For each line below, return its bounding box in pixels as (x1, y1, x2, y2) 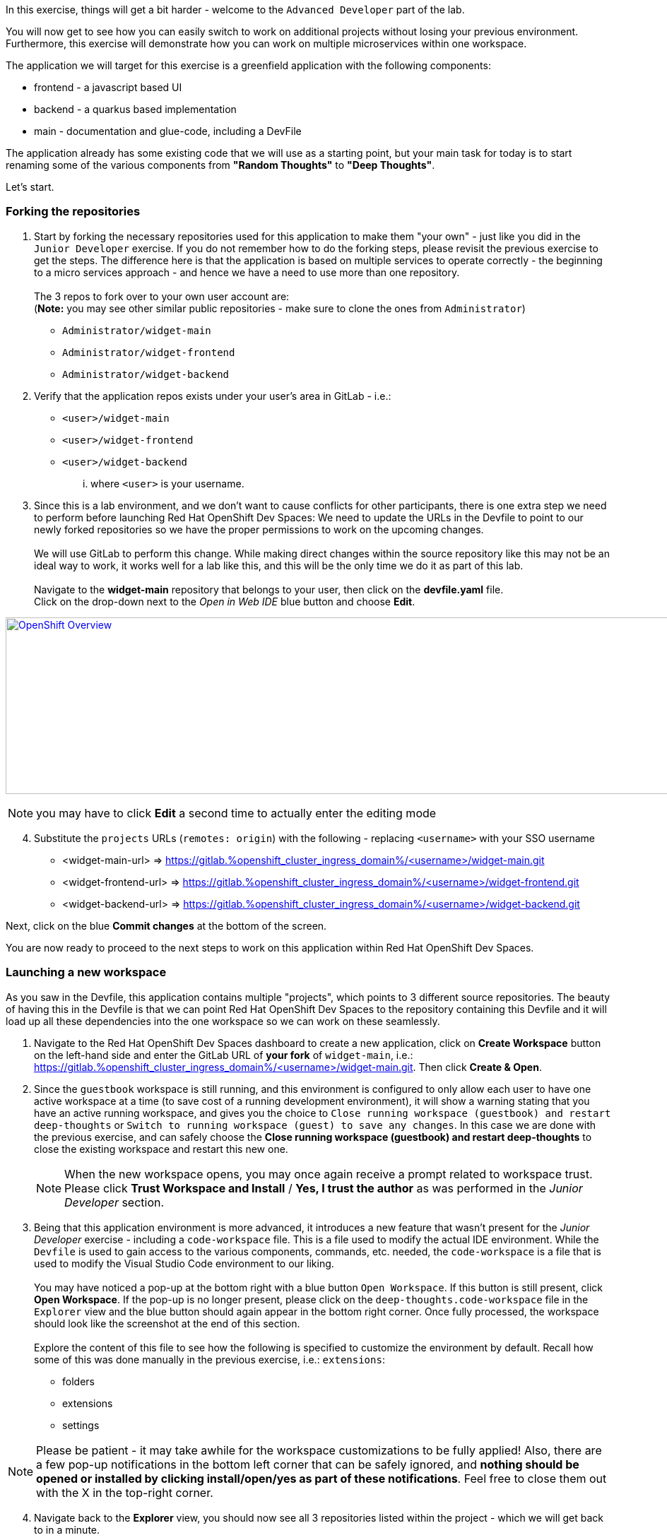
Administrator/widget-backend (62, 368, 230, 380)
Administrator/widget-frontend (62, 346, 235, 358)
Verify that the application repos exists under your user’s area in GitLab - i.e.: (34, 389, 391, 402)
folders (62, 1375, 95, 1387)
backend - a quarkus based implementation (34, 103, 237, 115)
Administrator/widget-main (62, 324, 211, 336)
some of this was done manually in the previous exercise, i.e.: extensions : (34, 1353, 385, 1366)
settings (62, 1418, 100, 1431)
